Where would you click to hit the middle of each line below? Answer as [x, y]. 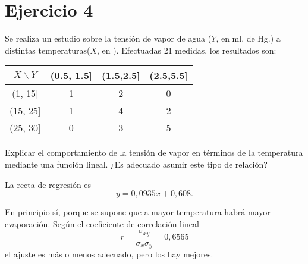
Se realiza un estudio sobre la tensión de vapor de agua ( [108, 38]
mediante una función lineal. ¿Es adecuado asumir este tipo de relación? [136, 164]
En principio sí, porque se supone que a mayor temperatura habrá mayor [138, 212]
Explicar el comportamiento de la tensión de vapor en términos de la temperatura [154, 153]
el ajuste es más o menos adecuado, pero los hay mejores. [109, 254]
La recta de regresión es [48, 184]
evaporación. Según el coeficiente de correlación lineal [102, 223]
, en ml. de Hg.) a [248, 38]
